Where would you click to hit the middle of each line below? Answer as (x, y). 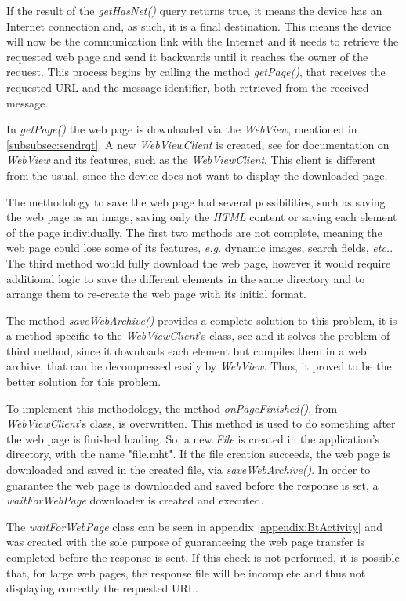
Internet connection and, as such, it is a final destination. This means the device (199, 25)
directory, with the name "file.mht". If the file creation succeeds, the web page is (198, 454)
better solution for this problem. (84, 382)
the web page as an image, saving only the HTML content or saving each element (202, 217)
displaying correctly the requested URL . (102, 588)
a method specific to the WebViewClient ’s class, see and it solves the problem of (198, 335)
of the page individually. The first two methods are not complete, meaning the (194, 232)
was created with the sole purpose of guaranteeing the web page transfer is (186, 542)
